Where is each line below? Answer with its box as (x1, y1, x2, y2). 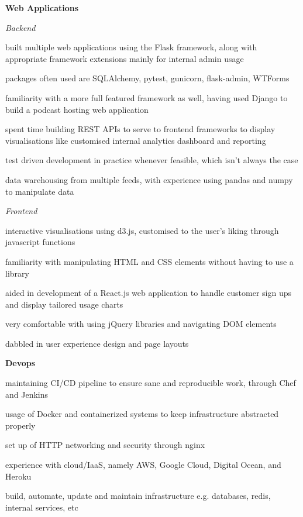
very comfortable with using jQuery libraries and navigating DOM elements (5, 318, 277, 330)
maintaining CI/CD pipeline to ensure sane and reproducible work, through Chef (5, 377, 296, 389)
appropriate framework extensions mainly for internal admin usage (5, 52, 244, 64)
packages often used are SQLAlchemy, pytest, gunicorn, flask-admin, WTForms (5, 72, 290, 84)
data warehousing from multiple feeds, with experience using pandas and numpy (5, 173, 293, 185)
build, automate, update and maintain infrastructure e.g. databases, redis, (5, 490, 271, 502)
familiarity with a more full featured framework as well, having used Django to (5, 91, 288, 104)
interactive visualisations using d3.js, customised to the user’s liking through (5, 224, 279, 236)
